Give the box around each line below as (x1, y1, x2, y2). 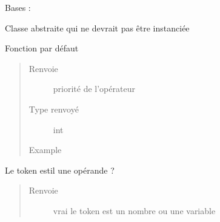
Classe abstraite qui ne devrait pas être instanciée (5, 21, 190, 34)
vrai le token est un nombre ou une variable (53, 204, 216, 217)
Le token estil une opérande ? (5, 163, 115, 176)
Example (28, 143, 62, 156)
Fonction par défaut (5, 42, 79, 54)
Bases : (5, 1, 31, 13)
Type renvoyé (28, 102, 79, 115)
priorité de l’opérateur (53, 82, 135, 95)
